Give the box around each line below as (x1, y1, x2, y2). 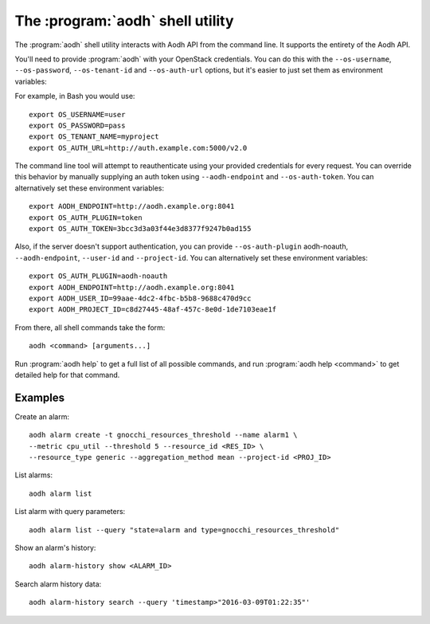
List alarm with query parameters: (14, 507, 126, 516)
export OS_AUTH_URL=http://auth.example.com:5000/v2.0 (29, 143, 248, 152)
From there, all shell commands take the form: (14, 323, 166, 332)
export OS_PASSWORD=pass (29, 120, 126, 130)
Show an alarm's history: (14, 543, 96, 552)
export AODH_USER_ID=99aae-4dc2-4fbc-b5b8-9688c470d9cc (29, 293, 252, 303)
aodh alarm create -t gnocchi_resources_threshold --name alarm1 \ (29, 430, 298, 440)
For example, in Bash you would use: (14, 92, 135, 101)
